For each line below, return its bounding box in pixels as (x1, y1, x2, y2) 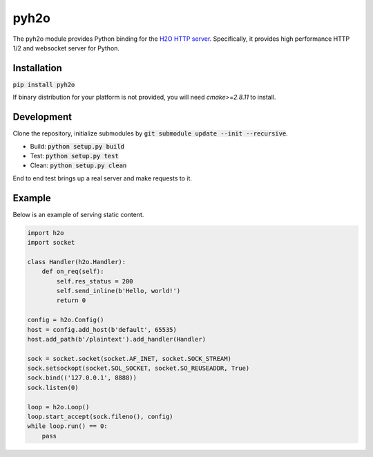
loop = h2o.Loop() (27, 403, 90, 411)
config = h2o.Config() (27, 316, 104, 324)
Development (12, 111, 73, 123)
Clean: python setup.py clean (30, 161, 127, 169)
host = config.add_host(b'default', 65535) (27, 326, 178, 333)
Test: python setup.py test (30, 151, 119, 160)
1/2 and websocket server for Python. (12, 44, 120, 52)
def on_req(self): (41, 268, 104, 276)
